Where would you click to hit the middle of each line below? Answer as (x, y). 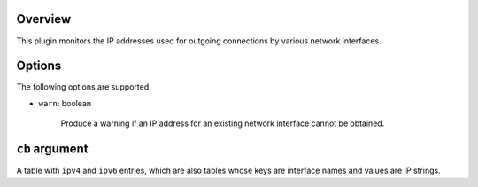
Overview (44, 19)
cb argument (52, 149)
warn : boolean (65, 103)
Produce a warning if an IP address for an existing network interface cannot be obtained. (223, 123)
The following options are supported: (84, 87)
